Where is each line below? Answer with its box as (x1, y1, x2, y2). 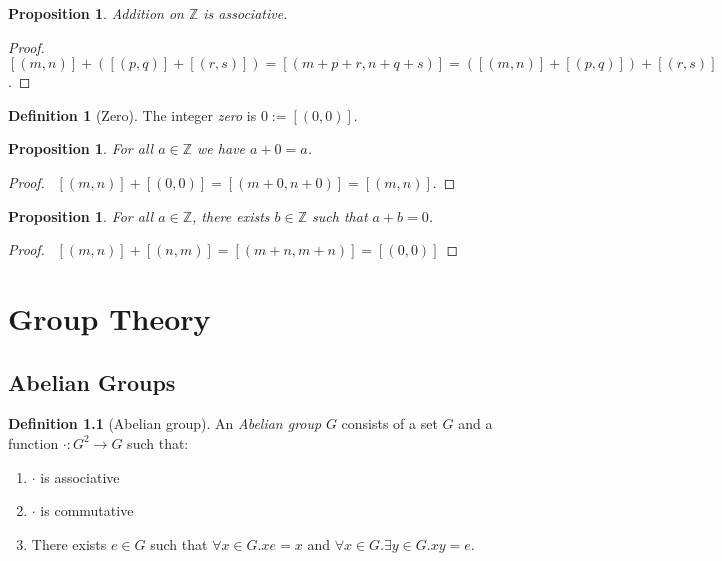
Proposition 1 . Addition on (8, 3, 184, 23)
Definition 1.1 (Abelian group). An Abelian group (8, 413, 322, 434)
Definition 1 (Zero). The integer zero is (8, 104, 257, 125)
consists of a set (341, 413, 438, 434)
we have (197, 138, 246, 159)
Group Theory (8, 297, 211, 338)
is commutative (40, 500, 134, 521)
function (8, 432, 59, 453)
